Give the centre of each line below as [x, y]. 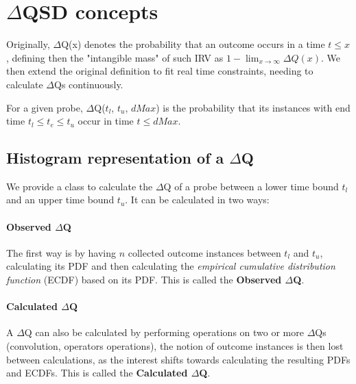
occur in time [106, 121]
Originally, [28, 44]
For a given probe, [45, 107]
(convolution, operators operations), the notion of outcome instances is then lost [175, 346]
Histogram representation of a [115, 158]
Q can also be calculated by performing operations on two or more [164, 332]
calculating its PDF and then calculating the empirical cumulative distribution [171, 266]
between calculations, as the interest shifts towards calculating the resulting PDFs [178, 359]
